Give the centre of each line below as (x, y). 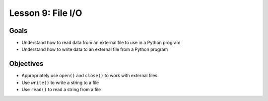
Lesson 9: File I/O (46, 13)
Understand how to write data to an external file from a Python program (95, 49)
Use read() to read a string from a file (61, 90)
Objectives (26, 64)
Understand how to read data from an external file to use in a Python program (101, 43)
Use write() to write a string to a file (60, 83)
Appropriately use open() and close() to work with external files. (90, 76)
